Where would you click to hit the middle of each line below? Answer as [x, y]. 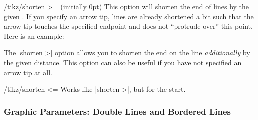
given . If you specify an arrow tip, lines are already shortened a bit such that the [129, 16]
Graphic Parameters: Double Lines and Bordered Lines [117, 111]
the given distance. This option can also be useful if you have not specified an [123, 62]
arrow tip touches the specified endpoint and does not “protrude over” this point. [128, 26]
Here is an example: [34, 36]
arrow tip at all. [28, 72]
